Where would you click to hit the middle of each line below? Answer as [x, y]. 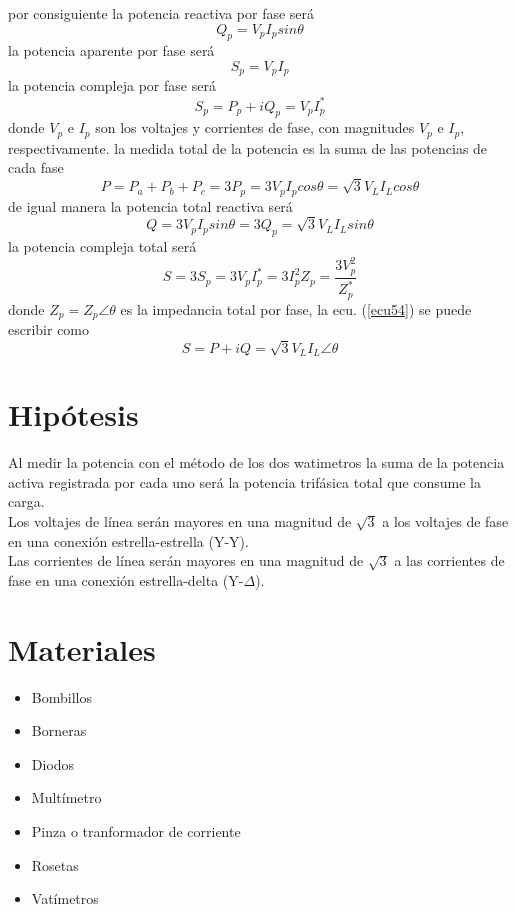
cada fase [36, 167]
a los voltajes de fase [445, 521]
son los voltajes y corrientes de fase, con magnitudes [255, 127]
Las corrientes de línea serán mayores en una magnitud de [186, 560]
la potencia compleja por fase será [112, 85]
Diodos [53, 763]
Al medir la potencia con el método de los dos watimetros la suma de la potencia [256, 462]
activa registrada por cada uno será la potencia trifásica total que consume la [244, 481]
